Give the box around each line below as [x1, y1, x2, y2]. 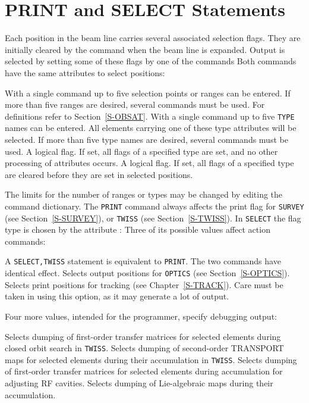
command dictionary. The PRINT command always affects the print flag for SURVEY [5, 199, 304, 212]
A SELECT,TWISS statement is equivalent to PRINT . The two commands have [5, 255, 281, 267]
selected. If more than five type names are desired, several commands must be [5, 133, 288, 145]
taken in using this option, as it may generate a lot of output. [5, 290, 229, 302]
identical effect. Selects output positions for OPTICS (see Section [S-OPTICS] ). [5, 267, 290, 279]
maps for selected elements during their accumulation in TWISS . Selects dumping [5, 353, 297, 365]
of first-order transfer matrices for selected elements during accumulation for [5, 365, 283, 377]
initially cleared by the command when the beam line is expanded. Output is [5, 43, 285, 55]
